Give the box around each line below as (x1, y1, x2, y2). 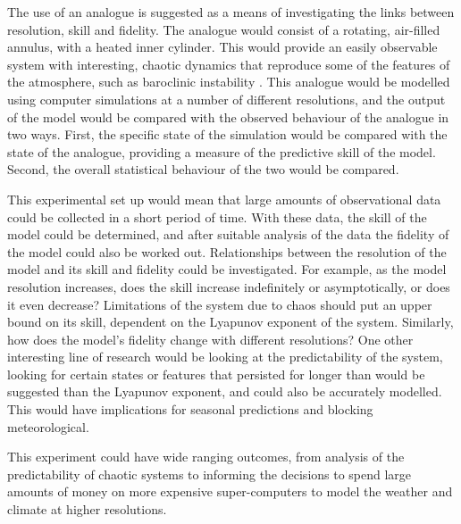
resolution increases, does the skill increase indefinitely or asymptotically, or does (7, 277, 450, 295)
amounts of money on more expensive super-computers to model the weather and (7, 482, 453, 501)
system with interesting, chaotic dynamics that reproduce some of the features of (7, 54, 450, 73)
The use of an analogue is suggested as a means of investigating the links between (7, 3, 455, 21)
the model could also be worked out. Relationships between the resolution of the (7, 242, 447, 261)
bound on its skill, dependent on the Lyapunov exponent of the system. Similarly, (7, 312, 454, 331)
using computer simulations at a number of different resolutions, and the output (7, 89, 446, 108)
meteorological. (7, 417, 89, 436)
